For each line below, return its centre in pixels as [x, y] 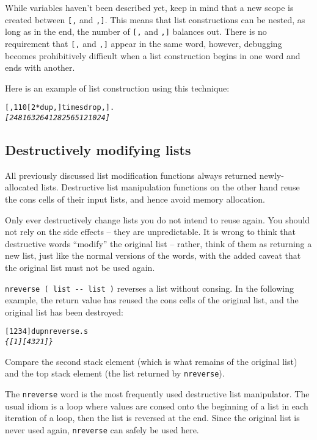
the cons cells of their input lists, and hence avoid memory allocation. [135, 199]
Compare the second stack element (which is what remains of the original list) [151, 361]
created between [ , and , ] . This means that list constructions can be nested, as [155, 19]
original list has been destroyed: [64, 312]
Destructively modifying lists [98, 150]
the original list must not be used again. [80, 268]
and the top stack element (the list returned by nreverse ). [115, 373]
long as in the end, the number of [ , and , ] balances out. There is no [136, 31]
